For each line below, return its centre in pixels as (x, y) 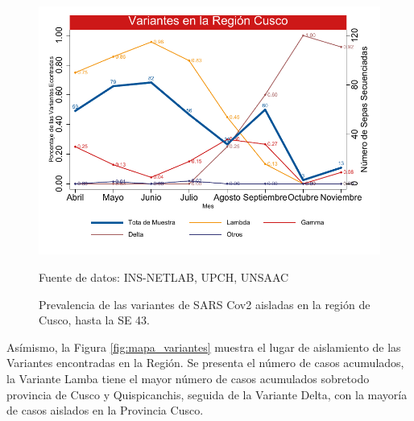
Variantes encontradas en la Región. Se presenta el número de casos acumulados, (205, 363)
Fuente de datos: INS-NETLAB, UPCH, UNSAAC (164, 277)
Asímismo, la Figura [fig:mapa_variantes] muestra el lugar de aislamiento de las (204, 347)
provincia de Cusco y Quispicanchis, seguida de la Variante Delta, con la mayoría (207, 394)
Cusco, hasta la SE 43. (95, 320)
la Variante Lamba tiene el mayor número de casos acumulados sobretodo (188, 378)
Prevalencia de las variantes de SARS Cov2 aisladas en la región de (205, 304)
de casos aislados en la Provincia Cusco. (105, 410)
